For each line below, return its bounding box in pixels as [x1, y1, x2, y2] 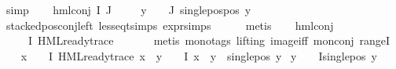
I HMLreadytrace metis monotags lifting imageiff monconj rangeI [27, 32, 390, 49]
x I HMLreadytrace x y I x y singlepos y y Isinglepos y [20, 47, 377, 64]
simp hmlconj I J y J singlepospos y [5, 2, 251, 17]
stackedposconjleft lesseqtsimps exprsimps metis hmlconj [5, 16, 334, 33]
